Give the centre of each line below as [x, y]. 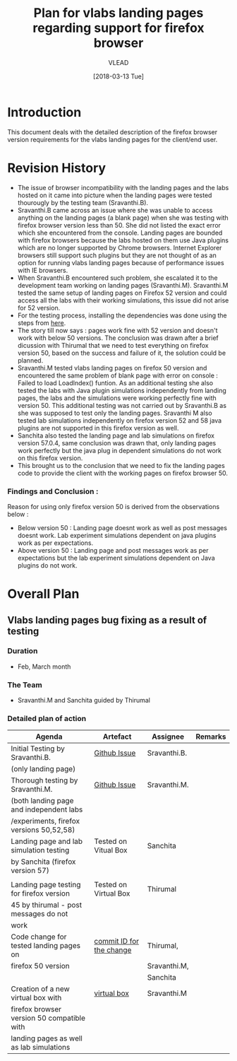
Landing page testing [46, 885]
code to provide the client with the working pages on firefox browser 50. [122, 473]
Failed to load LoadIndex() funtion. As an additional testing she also [115, 382]
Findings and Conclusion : [53, 491]
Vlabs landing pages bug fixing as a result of [107, 620]
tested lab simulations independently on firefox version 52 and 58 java [120, 420]
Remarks [211, 737]
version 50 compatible [48, 1018]
